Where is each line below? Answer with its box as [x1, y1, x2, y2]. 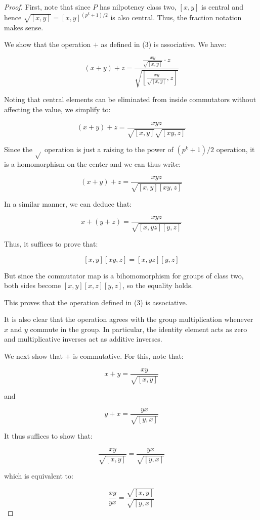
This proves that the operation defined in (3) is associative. [4, 297, 188, 307]
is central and [201, 2, 243, 12]
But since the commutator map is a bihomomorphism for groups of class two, [4, 270, 244, 280]
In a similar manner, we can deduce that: [4, 198, 132, 209]
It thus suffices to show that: [4, 431, 93, 441]
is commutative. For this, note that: [73, 351, 184, 361]
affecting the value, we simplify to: [4, 104, 111, 115]
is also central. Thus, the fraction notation [110, 12, 242, 23]
